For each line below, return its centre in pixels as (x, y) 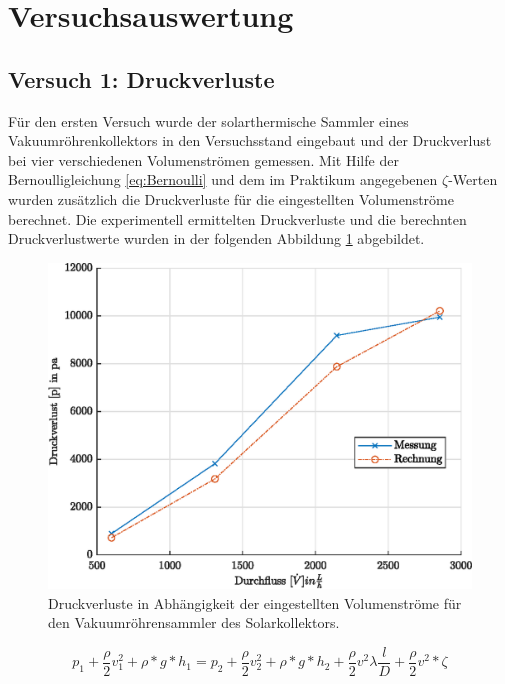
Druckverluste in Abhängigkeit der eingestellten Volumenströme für (255, 602)
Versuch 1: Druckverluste (141, 78)
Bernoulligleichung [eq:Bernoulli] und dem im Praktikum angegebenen (223, 179)
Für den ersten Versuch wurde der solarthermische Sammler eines (208, 120)
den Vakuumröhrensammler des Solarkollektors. (194, 622)
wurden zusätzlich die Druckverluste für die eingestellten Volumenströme (231, 198)
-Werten (473, 179)
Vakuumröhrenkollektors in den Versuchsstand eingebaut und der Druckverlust (250, 140)
